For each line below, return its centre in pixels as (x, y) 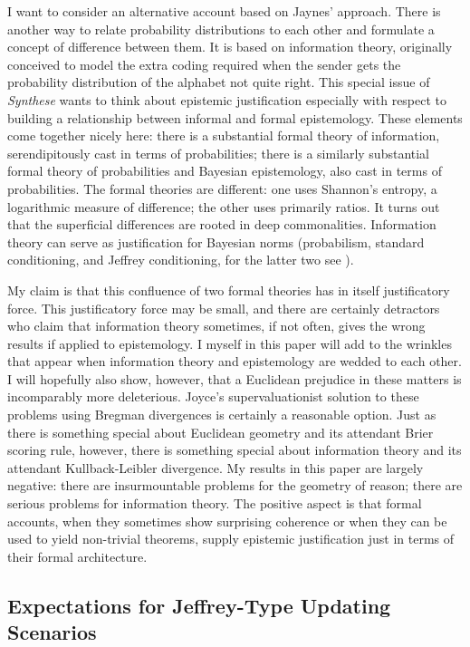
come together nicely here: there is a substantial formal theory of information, (224, 135)
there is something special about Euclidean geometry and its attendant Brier (221, 432)
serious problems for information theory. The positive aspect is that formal (215, 503)
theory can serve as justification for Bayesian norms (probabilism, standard (216, 241)
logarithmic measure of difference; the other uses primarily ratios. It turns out (224, 206)
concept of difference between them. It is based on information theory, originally (230, 47)
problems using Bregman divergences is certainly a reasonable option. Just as (222, 415)
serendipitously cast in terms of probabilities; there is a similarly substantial (219, 153)
